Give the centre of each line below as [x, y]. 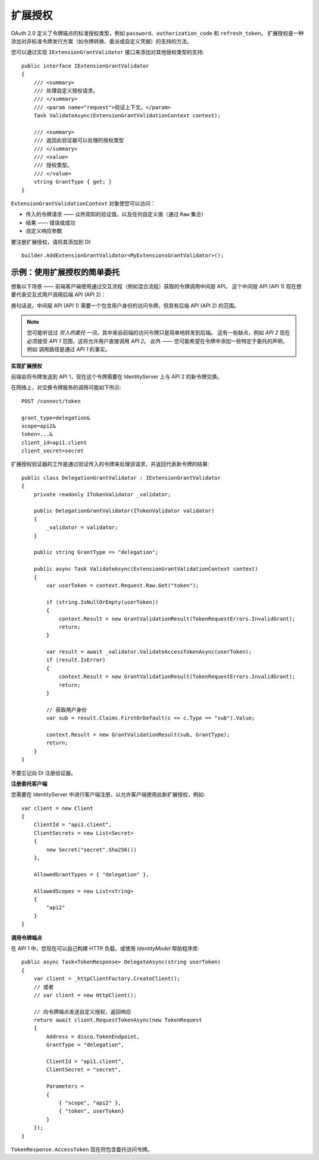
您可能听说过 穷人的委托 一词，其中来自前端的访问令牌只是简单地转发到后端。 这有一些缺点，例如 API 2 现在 [159, 333]
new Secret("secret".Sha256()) [92, 849]
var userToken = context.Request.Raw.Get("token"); [123, 585]
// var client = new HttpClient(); [85, 995]
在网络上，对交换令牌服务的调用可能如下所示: [66, 387]
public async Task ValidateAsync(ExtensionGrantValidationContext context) [146, 569]
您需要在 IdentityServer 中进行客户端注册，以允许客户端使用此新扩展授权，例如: [108, 795]
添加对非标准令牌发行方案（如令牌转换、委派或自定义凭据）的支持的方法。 [101, 41]
